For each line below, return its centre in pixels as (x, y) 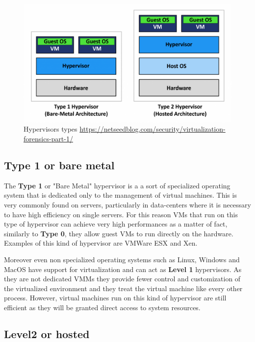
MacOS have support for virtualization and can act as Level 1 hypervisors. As (123, 269)
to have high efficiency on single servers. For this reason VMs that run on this (121, 214)
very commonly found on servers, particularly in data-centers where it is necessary (127, 204)
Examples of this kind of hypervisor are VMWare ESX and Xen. (101, 243)
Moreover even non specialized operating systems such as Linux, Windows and (122, 259)
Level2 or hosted (47, 333)
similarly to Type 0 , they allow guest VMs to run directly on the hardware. (119, 233)
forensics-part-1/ (48, 138)
